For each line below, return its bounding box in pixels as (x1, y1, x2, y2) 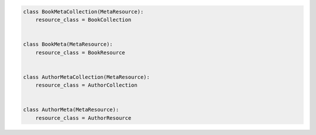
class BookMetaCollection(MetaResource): (23, 8, 144, 15)
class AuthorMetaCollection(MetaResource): (23, 74, 150, 80)
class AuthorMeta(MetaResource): (23, 106, 119, 113)
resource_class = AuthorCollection (35, 82, 138, 89)
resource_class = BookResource (35, 49, 125, 56)
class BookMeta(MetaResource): (23, 41, 114, 48)
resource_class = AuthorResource (35, 115, 132, 121)
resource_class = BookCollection (35, 16, 132, 23)
